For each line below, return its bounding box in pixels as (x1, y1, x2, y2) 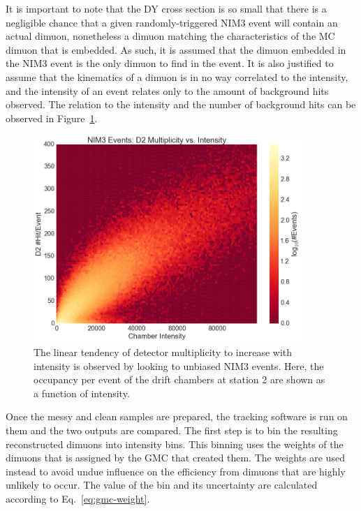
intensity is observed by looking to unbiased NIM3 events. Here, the (34, 358, 324, 373)
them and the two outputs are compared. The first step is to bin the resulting (6, 422, 338, 437)
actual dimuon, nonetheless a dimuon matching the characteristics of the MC (6, 29, 335, 43)
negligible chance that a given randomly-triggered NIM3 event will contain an (6, 15, 338, 29)
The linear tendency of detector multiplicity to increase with (34, 345, 293, 360)
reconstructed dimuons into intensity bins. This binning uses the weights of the (6, 436, 344, 451)
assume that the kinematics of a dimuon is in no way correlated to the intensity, (6, 69, 348, 84)
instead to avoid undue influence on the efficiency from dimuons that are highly (6, 464, 346, 478)
